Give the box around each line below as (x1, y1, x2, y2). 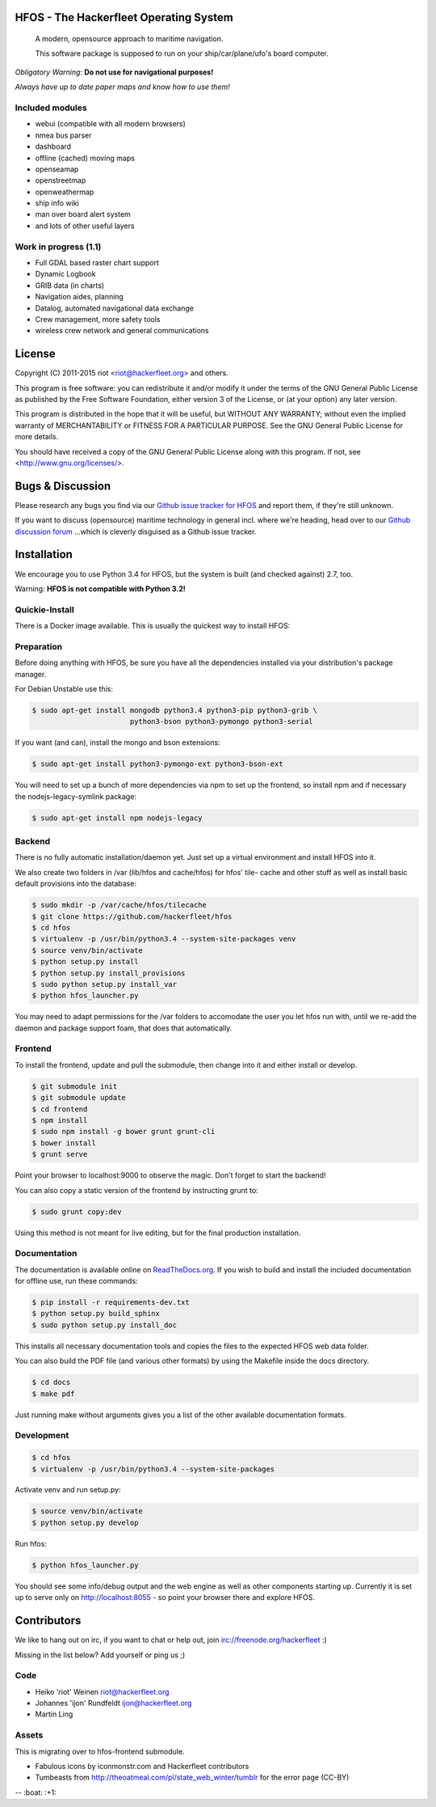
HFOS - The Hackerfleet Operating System (15, 11, 233, 24)
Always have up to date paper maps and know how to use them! (15, 82, 230, 92)
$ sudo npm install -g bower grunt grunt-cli (31, 1127, 216, 1136)
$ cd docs (31, 1377, 71, 1387)
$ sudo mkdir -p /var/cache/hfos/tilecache (31, 900, 208, 910)
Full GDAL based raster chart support (35, 257, 159, 267)
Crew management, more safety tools (35, 314, 161, 324)
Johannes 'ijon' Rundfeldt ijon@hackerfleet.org (35, 1699, 192, 1708)
